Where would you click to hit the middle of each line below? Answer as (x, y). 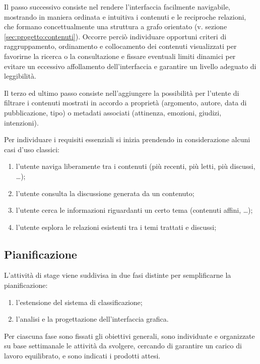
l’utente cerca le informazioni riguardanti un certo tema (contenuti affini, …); (134, 210)
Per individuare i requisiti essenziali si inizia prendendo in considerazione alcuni (127, 139)
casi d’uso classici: (32, 149)
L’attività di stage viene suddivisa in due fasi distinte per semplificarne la (118, 275)
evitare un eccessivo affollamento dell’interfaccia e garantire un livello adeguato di (130, 66)
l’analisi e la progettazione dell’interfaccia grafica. (92, 319)
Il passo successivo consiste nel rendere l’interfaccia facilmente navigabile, (117, 7)
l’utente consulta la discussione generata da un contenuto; (105, 193)
